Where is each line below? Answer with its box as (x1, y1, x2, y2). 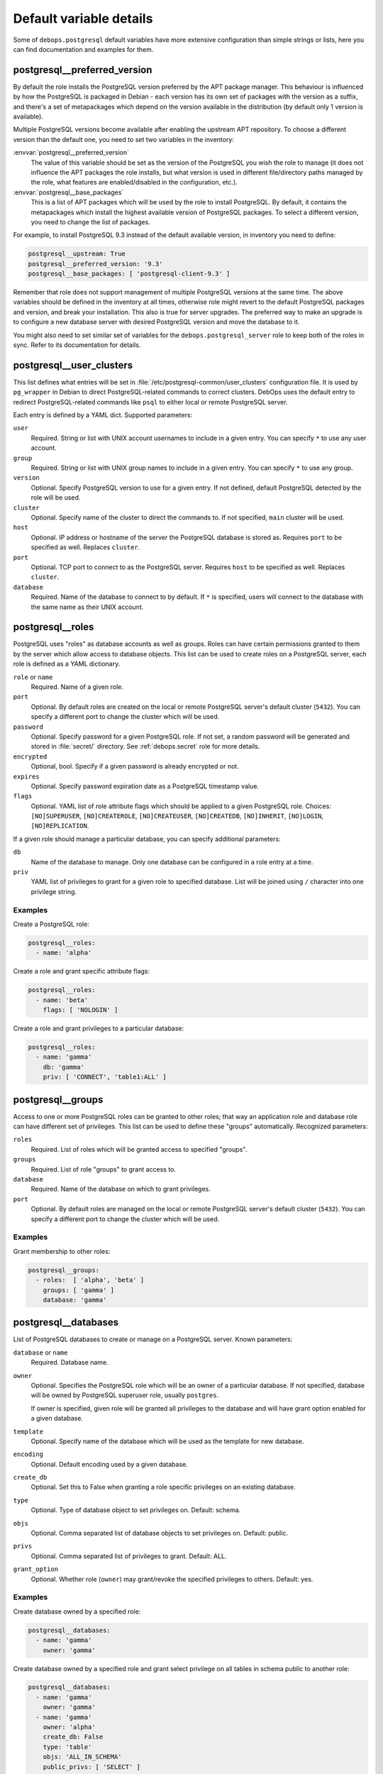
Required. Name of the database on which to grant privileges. (30, 1185, 211, 1194)
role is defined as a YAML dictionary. (13, 660, 121, 668)
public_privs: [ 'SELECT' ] (43, 1763, 141, 1770)
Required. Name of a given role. (30, 682, 123, 691)
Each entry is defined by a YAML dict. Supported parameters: (13, 411, 193, 419)
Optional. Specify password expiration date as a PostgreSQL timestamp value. (30, 781, 259, 790)
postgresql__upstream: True (28, 250, 126, 258)
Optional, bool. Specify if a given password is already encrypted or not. (30, 762, 239, 771)
